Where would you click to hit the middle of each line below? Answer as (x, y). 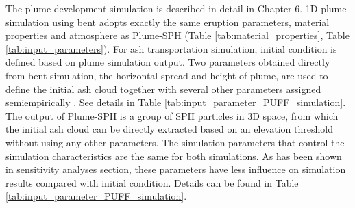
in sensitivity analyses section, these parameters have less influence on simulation (176, 169)
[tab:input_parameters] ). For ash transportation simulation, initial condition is (171, 48)
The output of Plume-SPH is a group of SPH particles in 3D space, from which (172, 115)
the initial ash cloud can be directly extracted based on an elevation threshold (169, 129)
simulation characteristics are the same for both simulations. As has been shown (174, 156)
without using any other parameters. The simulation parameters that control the (175, 142)
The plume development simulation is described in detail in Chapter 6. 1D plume (176, 8)
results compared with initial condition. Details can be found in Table (152, 182)
